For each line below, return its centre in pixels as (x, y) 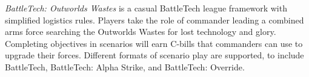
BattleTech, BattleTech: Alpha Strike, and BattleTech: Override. (125, 66)
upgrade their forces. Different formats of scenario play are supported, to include (154, 55)
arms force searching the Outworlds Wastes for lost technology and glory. (141, 32)
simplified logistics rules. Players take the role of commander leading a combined (154, 20)
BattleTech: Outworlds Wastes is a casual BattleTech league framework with (146, 8)
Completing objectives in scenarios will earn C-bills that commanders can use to (154, 43)
